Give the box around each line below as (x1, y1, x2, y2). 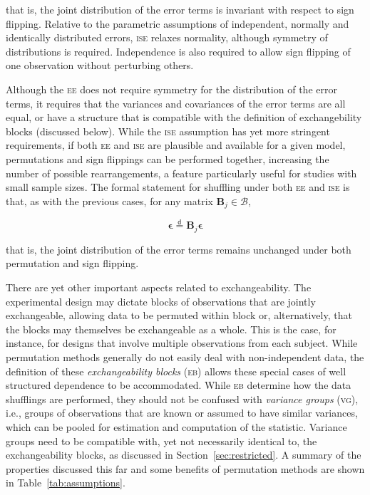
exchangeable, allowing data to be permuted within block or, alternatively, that (6, 308, 352, 323)
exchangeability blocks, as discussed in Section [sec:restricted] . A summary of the (6, 447, 361, 462)
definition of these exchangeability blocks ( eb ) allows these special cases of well (6, 363, 346, 378)
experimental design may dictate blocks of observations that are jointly (6, 293, 316, 308)
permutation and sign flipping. (6, 256, 139, 271)
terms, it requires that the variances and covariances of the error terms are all (6, 95, 346, 110)
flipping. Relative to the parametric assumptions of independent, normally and (6, 16, 349, 31)
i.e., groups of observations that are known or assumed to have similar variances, (6, 405, 358, 420)
